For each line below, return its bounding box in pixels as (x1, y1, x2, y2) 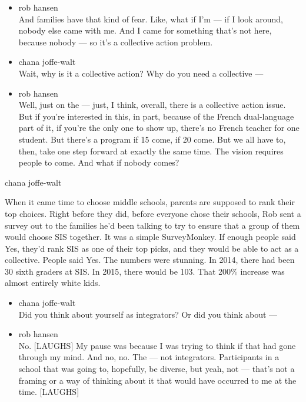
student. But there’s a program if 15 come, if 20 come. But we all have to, (18, 133, 286, 145)
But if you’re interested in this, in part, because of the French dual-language (18, 110, 294, 122)
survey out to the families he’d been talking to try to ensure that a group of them (5, 219, 300, 231)
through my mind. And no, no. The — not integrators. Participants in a (18, 351, 280, 363)
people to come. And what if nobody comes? (18, 156, 179, 169)
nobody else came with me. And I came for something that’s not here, (18, 24, 272, 37)
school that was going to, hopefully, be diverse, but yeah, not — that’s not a (18, 363, 295, 375)
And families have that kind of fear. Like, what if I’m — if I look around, (18, 12, 283, 25)
